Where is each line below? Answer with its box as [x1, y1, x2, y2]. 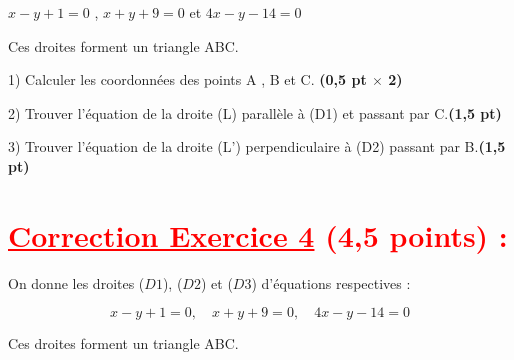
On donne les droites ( [8, 272, 145, 293]
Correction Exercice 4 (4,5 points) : [8, 214, 508, 255]
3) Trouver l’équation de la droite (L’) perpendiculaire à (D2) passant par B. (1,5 [8, 136, 506, 157]
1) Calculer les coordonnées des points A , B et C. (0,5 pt [8, 69, 367, 90]
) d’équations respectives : [251, 272, 411, 293]
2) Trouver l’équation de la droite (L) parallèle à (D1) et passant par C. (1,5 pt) [8, 102, 502, 123]
